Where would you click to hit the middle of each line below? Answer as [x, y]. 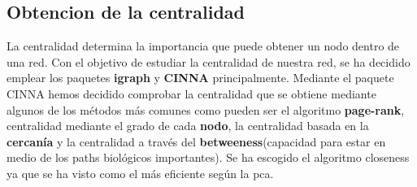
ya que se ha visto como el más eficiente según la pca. [140, 173]
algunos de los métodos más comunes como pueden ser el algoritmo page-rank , [206, 109]
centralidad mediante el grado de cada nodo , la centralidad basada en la [188, 126]
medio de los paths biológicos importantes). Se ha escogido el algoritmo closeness [208, 157]
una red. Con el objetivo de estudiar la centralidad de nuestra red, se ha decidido [208, 61]
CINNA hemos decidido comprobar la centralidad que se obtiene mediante [191, 93]
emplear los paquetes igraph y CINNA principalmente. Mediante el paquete [200, 78]
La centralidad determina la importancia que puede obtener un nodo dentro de [203, 46]
